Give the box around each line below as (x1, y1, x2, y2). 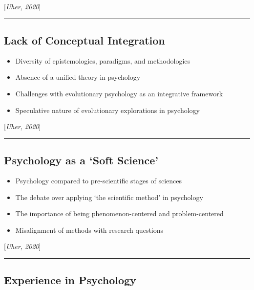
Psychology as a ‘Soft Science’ (4, 153, 158, 168)
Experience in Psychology (4, 272, 136, 288)
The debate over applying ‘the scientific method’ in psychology (15, 192, 203, 202)
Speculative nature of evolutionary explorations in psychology (15, 105, 200, 115)
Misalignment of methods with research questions (15, 224, 164, 235)
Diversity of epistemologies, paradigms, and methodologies (15, 55, 190, 66)
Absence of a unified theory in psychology (15, 72, 141, 82)
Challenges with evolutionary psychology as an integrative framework (15, 88, 223, 98)
